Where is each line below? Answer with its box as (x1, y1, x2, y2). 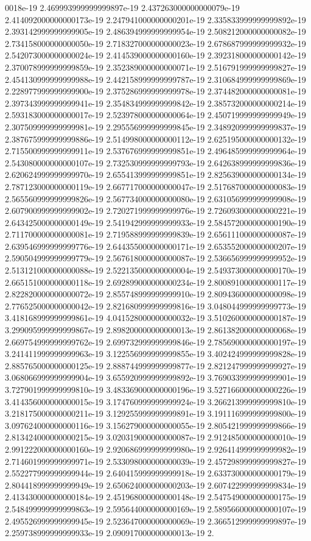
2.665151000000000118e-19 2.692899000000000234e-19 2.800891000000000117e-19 (5, 275, 306, 288)
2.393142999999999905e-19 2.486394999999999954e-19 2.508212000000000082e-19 (5, 25, 306, 38)
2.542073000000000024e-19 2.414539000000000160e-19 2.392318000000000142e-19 (5, 49, 306, 62)
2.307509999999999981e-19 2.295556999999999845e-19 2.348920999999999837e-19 (5, 120, 306, 133)
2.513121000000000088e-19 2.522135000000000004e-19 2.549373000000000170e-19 (5, 264, 306, 277)
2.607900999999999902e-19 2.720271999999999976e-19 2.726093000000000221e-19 (5, 204, 306, 217)
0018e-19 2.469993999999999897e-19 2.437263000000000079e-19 (5, 1, 240, 13)
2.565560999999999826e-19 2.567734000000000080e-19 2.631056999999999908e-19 (5, 192, 306, 205)
